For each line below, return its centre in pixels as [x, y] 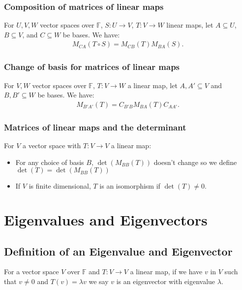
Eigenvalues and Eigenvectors [106, 220]
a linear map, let [152, 85]
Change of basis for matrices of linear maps [92, 67]
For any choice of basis [50, 162]
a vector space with [52, 145]
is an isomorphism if [130, 186]
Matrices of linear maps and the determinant [95, 127]
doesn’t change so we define [195, 162]
